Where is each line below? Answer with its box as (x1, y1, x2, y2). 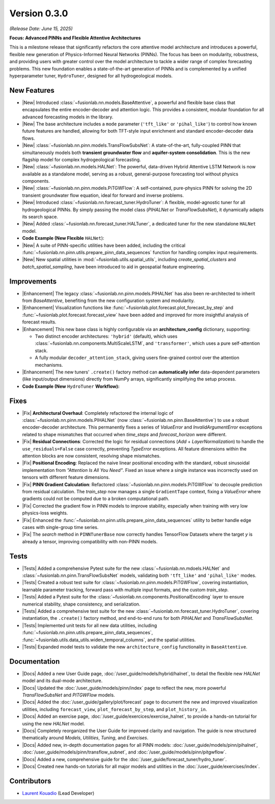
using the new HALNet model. (22, 720, 85, 726)
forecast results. (22, 319, 57, 325)
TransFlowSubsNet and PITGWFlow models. (22, 692, 115, 698)
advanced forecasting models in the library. (22, 114, 114, 120)
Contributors (9, 776, 51, 785)
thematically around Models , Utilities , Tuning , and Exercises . (22, 735, 149, 741)
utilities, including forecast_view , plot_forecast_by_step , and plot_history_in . (22, 706, 207, 712)
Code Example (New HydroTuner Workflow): (22, 383, 120, 389)
